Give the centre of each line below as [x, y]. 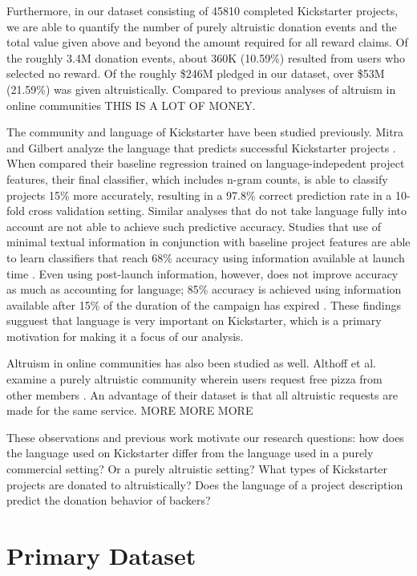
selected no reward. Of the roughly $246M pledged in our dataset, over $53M [196, 73]
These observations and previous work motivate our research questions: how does [205, 437]
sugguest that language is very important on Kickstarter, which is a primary [194, 320]
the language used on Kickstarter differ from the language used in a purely [190, 453]
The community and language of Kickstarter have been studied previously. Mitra [205, 132]
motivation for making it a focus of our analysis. [125, 336]
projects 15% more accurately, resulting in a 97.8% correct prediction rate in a [199, 195]
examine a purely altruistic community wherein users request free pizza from [194, 379]
